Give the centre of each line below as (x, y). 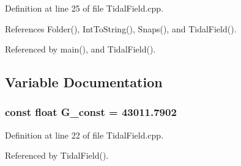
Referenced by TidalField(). (57, 155)
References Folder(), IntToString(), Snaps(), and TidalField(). (121, 28)
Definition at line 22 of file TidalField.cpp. (84, 135)
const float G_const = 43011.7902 (91, 112)
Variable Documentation (84, 82)
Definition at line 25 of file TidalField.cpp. (84, 8)
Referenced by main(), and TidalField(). (80, 49)
